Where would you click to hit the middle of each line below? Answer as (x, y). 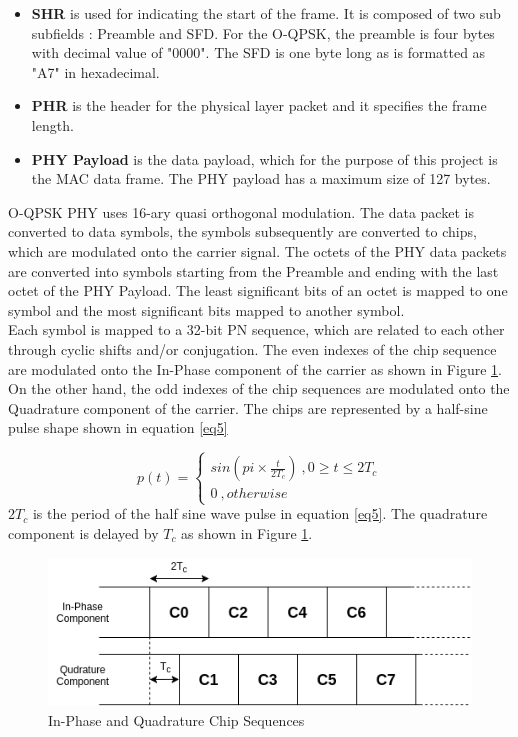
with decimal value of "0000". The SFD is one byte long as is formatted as (258, 52)
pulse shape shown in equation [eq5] (118, 427)
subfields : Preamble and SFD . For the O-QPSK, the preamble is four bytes (263, 32)
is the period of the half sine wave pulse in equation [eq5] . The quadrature (260, 513)
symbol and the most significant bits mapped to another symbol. (206, 309)
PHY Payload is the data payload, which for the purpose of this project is (264, 158)
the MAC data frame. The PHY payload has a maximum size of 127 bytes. (261, 178)
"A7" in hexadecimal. (95, 71)
